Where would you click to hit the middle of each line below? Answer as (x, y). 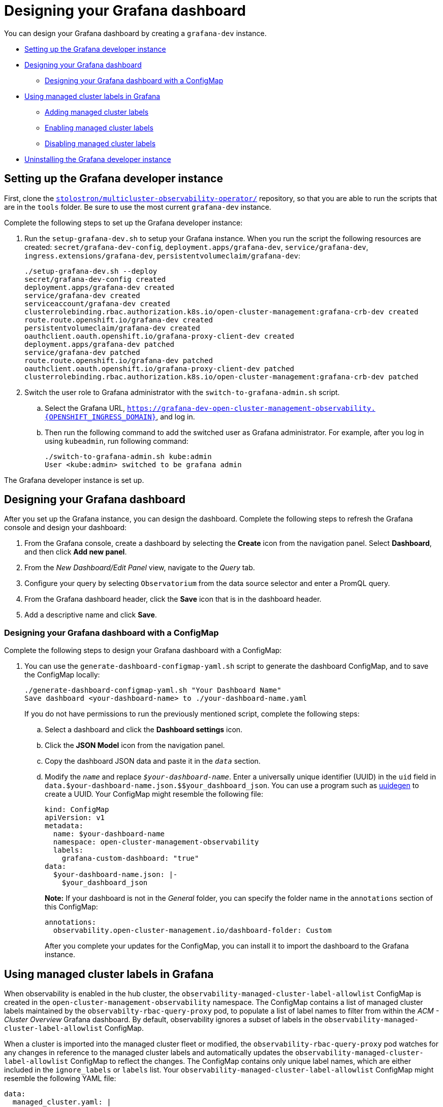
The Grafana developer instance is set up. (74, 480)
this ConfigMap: (71, 907)
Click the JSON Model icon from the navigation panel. (135, 745)
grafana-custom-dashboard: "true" (130, 858)
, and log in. (176, 416)
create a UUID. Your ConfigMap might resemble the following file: (154, 794)
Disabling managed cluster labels (100, 143)
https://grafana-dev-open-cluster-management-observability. (251, 408)
